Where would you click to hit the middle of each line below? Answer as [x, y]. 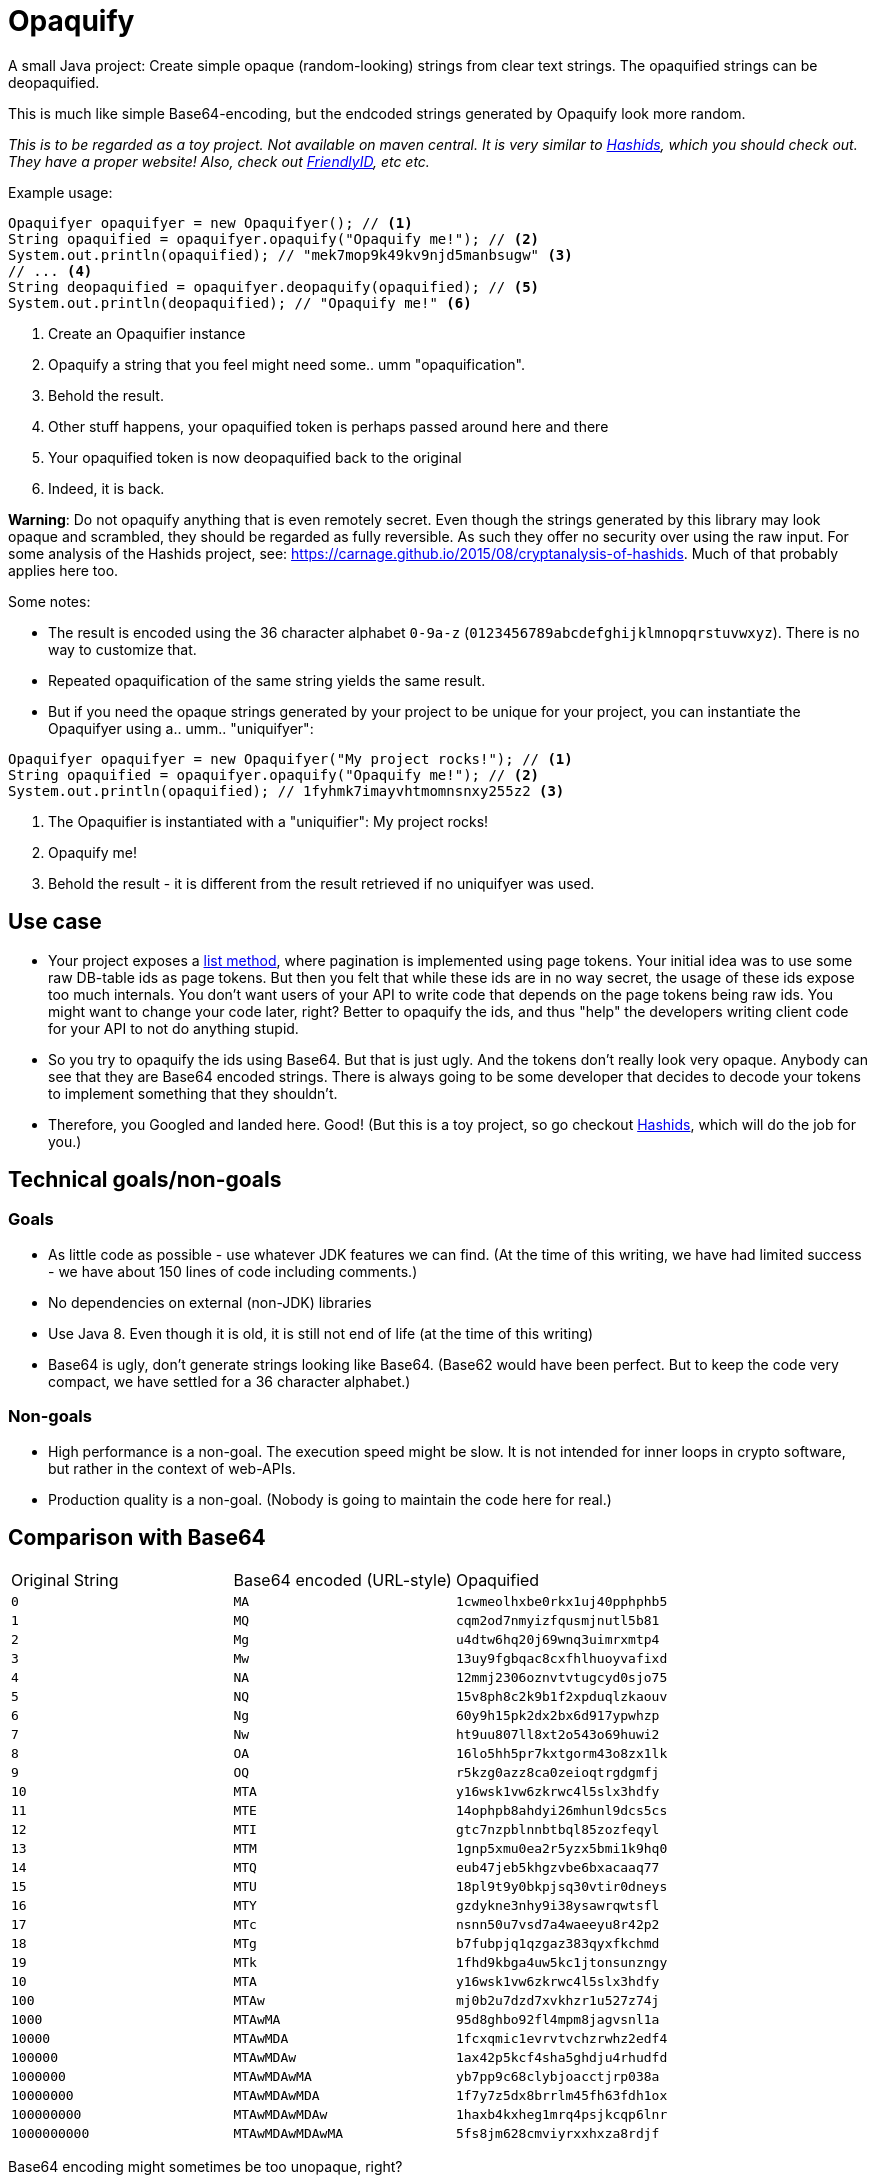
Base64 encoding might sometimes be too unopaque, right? [205, 2167]
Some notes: [49, 601]
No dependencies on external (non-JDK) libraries [210, 1302]
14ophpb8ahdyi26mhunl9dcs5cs [561, 1811]
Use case [55, 922]
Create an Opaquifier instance [147, 333]
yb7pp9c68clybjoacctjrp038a [557, 2077]
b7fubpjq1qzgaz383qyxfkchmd [557, 1944]
